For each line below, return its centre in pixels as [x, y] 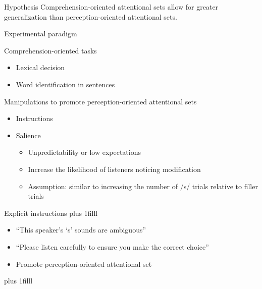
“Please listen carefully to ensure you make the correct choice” [112, 246]
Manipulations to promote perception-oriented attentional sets [100, 101]
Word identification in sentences [65, 84]
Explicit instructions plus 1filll [51, 213]
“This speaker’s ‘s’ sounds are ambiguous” [81, 230]
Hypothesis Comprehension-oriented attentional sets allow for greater [111, 7]
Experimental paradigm [41, 34]
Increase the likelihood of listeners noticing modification [114, 169]
